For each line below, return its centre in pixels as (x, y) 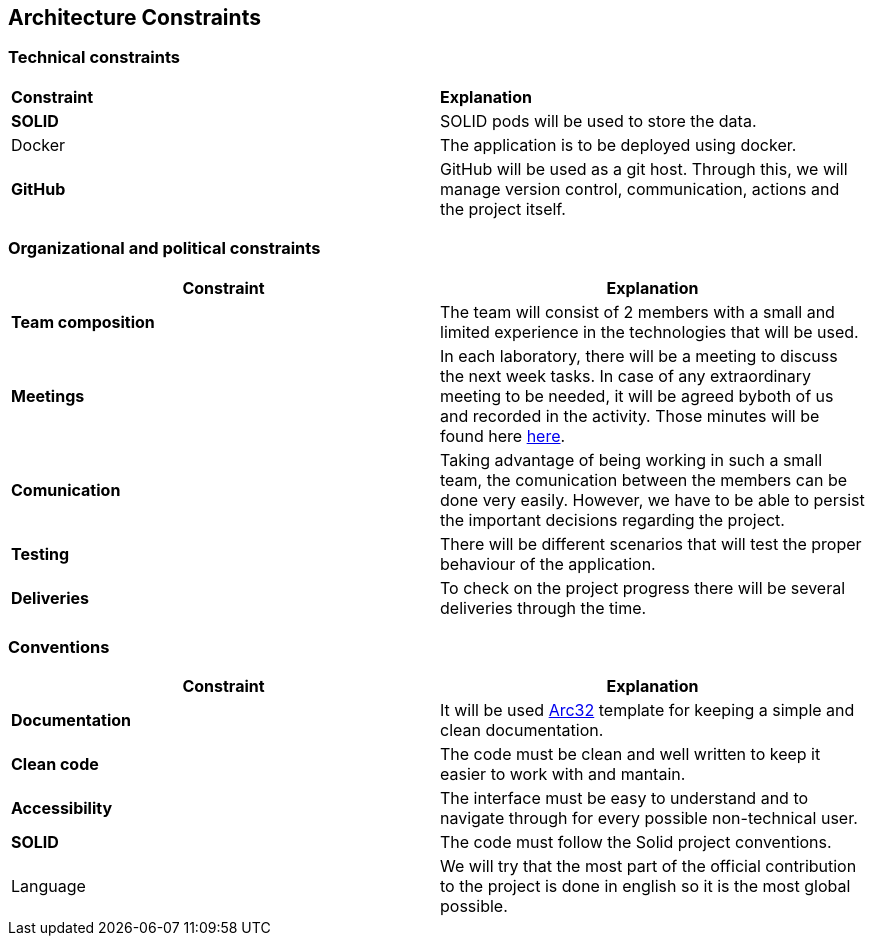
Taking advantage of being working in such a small (631, 459)
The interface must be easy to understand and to (624, 798)
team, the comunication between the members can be (644, 479)
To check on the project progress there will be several (643, 587)
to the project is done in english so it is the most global (645, 886)
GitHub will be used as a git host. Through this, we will (644, 168)
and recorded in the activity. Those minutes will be (630, 415)
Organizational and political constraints (164, 248)
